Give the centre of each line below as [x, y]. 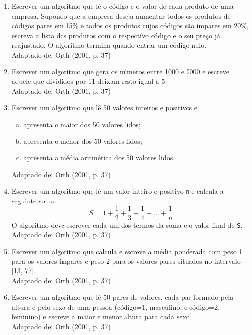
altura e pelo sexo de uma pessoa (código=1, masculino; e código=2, [116, 306]
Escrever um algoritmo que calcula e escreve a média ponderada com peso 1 [127, 251]
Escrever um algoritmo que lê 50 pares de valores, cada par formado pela [123, 297]
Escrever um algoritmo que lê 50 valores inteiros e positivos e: [105, 107]
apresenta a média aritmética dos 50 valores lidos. [99, 158]
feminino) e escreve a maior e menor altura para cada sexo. [101, 316]
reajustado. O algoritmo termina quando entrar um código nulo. [109, 45]
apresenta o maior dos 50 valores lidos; [82, 124]
